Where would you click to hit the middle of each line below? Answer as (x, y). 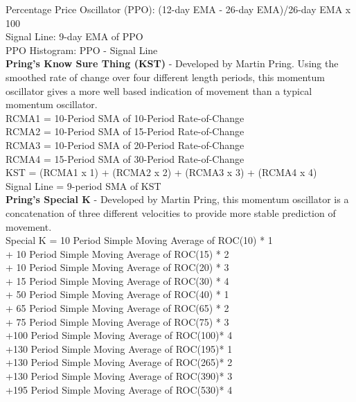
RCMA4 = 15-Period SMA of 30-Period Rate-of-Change (125, 158)
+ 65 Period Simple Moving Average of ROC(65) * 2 (117, 308)
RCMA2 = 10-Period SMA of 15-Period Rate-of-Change (125, 131)
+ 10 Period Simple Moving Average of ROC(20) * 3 (117, 267)
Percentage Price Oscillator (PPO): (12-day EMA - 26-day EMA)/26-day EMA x (178, 9)
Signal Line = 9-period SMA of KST (83, 185)
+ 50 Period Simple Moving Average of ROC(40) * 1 (117, 294)
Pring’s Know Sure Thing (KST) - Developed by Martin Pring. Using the (172, 63)
